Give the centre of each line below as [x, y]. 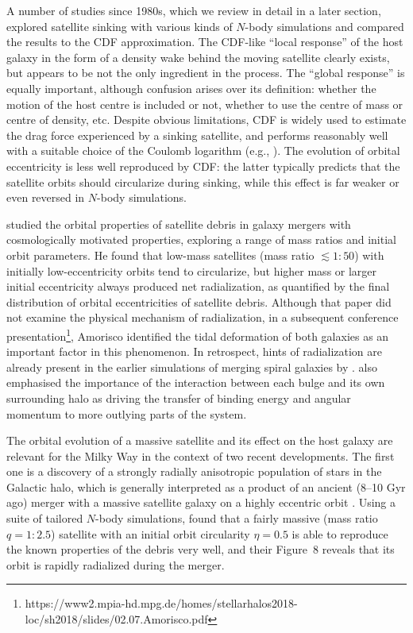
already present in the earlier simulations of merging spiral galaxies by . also [192, 367]
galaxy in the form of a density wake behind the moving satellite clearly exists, [198, 57]
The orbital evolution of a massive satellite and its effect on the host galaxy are [200, 440]
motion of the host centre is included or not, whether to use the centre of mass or [205, 104]
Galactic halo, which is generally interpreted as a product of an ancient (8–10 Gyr [206, 486]
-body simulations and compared [324, 26]
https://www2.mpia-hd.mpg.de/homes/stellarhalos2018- [161, 603]
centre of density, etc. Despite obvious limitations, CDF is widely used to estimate [206, 120]
